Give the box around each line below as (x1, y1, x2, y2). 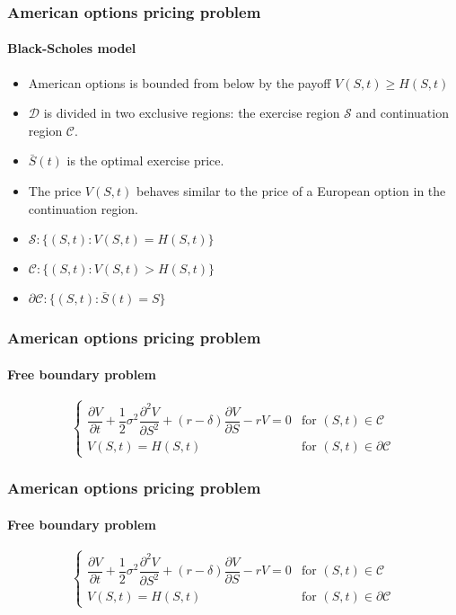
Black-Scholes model (7, 39, 136, 58)
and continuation (355, 103, 449, 122)
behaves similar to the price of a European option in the (136, 182, 446, 201)
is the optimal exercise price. (66, 151, 224, 170)
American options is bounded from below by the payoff (28, 73, 331, 92)
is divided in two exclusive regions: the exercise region (43, 103, 340, 122)
